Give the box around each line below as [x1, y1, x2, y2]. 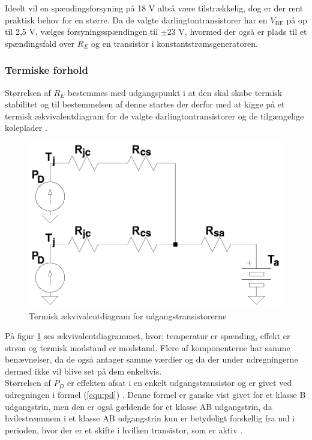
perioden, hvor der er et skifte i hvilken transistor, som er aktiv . [5, 423, 243, 436]
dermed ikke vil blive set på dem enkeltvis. [5, 364, 162, 377]
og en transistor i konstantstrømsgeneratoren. [91, 37, 258, 49]
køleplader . [5, 121, 47, 134]
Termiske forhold [5, 62, 88, 77]
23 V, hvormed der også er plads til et [167, 25, 307, 38]
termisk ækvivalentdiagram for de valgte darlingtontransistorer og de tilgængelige [5, 109, 304, 122]
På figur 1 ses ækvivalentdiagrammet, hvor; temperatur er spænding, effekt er [5, 330, 290, 342]
